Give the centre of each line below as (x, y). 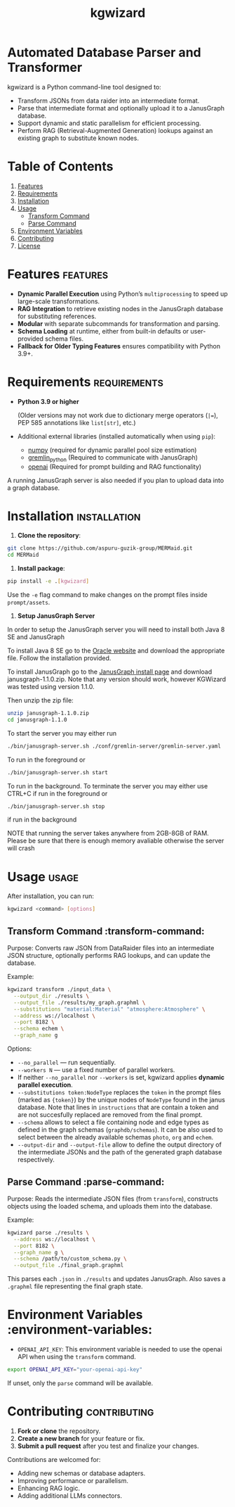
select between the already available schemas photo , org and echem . (115, 1137)
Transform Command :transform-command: (106, 931)
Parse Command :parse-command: (86, 1181)
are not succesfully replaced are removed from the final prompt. (110, 1115)
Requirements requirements (85, 382)
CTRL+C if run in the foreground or (58, 793)
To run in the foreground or (46, 759)
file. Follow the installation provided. (59, 658)
